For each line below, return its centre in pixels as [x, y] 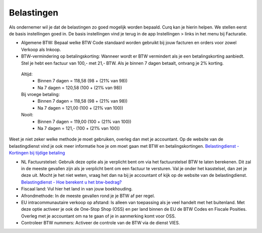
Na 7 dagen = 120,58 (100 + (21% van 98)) [80, 88]
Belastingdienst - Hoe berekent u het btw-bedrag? [72, 182]
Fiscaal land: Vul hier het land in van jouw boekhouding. [77, 189]
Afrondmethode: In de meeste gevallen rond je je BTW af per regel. [88, 196]
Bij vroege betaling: [41, 94]
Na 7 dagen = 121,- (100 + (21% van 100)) [79, 128]
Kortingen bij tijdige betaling [37, 153]
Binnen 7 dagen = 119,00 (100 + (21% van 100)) [84, 122]
